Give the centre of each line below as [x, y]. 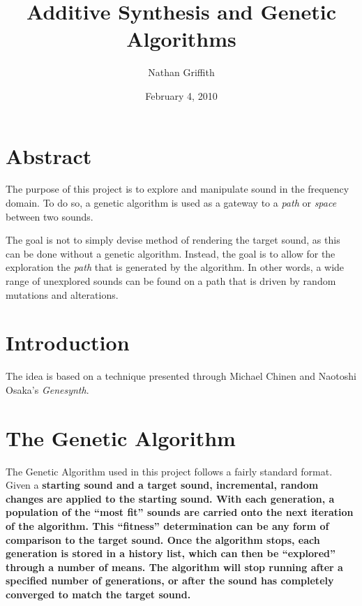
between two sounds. [50, 216]
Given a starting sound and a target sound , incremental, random [162, 485]
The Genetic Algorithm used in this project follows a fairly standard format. [169, 471]
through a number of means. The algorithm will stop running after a [174, 567]
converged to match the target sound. [98, 594]
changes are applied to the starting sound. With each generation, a [170, 498]
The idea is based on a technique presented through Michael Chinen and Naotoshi [181, 376]
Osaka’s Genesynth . [47, 389]
